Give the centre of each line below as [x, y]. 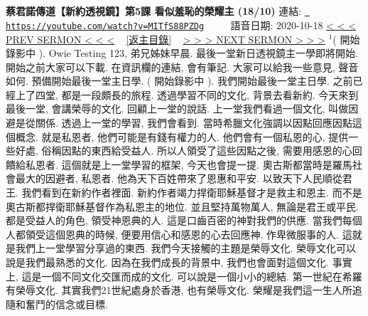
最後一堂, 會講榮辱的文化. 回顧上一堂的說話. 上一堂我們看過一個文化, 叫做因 [182, 109]
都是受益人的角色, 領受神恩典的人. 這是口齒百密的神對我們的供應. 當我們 [174, 220]
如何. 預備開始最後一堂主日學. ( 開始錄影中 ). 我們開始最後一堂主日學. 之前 [179, 81]
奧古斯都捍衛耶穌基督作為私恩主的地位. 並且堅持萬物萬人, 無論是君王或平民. [182, 206]
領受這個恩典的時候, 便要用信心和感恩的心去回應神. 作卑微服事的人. [182, 234]
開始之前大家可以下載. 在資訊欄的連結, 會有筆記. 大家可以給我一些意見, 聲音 [182, 67]
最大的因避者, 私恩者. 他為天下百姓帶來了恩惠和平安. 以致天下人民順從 [179, 178]
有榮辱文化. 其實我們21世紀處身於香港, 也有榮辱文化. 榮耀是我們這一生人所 [179, 290]
